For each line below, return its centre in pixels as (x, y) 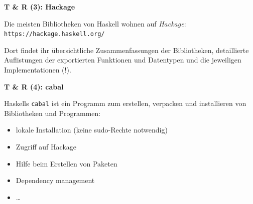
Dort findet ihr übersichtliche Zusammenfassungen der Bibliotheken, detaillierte (126, 50)
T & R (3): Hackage (40, 6)
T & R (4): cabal (34, 86)
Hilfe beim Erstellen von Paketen (67, 163)
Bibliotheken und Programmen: (52, 113)
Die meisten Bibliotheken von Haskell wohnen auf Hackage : (95, 23)
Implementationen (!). (38, 70)
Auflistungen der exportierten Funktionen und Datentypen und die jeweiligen (123, 60)
